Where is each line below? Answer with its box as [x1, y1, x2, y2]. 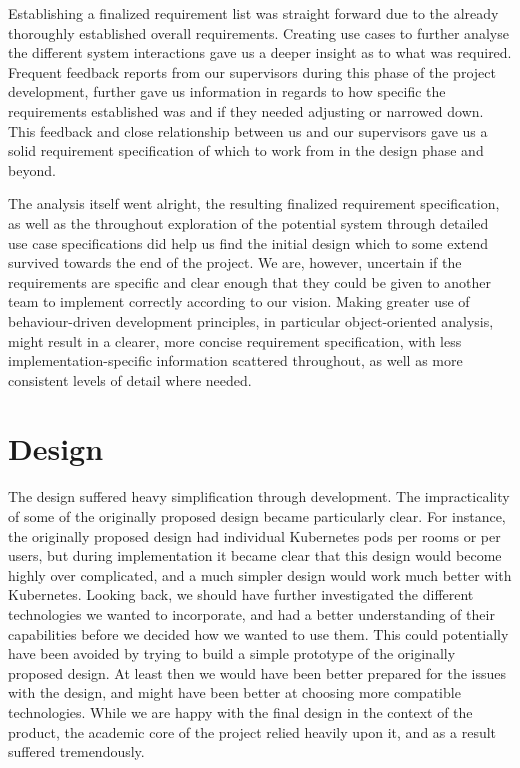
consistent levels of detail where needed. [8, 369, 252, 390]
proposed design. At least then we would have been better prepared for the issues [8, 662, 507, 683]
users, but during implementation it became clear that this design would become [8, 545, 502, 566]
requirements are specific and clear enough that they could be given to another [8, 271, 491, 292]
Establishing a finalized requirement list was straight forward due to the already [8, 3, 499, 23]
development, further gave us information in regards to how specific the [8, 81, 446, 102]
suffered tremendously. [8, 741, 145, 762]
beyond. [8, 159, 56, 180]
